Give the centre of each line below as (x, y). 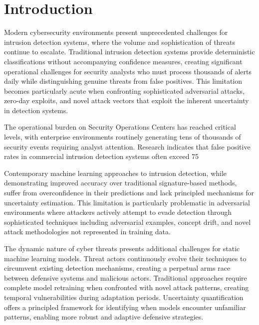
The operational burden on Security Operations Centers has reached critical (120, 127)
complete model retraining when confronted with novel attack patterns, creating (127, 287)
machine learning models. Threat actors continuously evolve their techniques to (125, 258)
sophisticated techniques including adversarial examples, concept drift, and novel (128, 222)
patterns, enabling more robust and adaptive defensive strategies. (104, 317)
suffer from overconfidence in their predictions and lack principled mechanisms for (129, 193)
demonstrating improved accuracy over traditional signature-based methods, (121, 183)
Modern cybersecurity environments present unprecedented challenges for (116, 32)
